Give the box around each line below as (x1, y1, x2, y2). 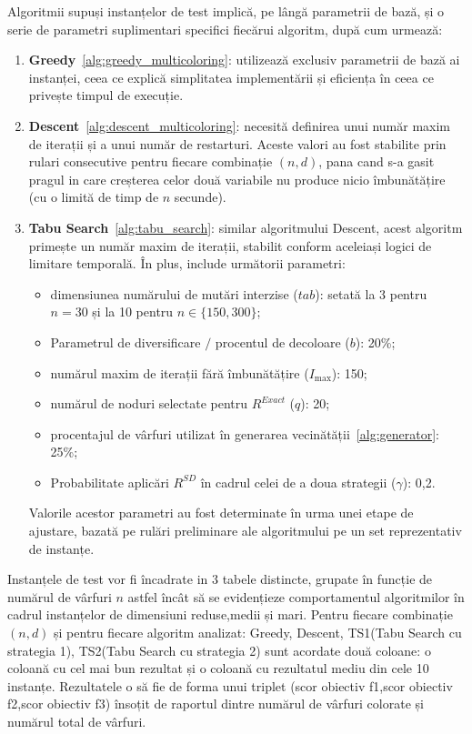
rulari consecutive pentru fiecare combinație (28, 152, 273, 171)
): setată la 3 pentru (315, 284, 427, 303)
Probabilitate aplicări (50, 472, 169, 491)
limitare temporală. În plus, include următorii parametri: (28, 254, 346, 273)
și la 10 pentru (92, 302, 174, 321)
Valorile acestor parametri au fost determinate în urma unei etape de (28, 503, 414, 522)
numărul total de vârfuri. (7, 712, 146, 730)
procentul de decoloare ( (215, 332, 350, 351)
